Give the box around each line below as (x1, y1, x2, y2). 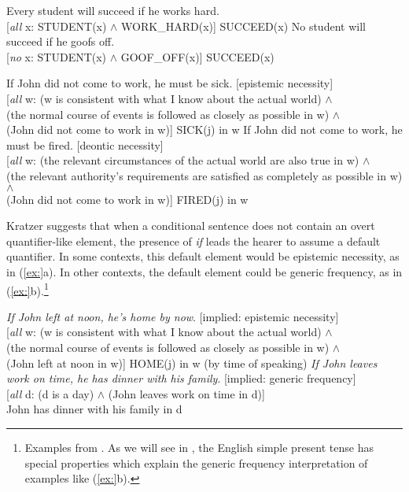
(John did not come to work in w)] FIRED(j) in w (6, 191, 249, 207)
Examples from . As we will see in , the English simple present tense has (24, 438, 374, 455)
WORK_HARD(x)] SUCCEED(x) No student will (121, 17, 366, 34)
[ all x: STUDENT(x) (6, 17, 107, 34)
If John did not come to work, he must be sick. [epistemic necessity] (6, 75, 333, 91)
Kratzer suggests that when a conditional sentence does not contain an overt (6, 217, 375, 234)
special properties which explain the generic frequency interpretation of (24, 454, 368, 471)
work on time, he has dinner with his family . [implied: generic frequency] (6, 370, 356, 387)
